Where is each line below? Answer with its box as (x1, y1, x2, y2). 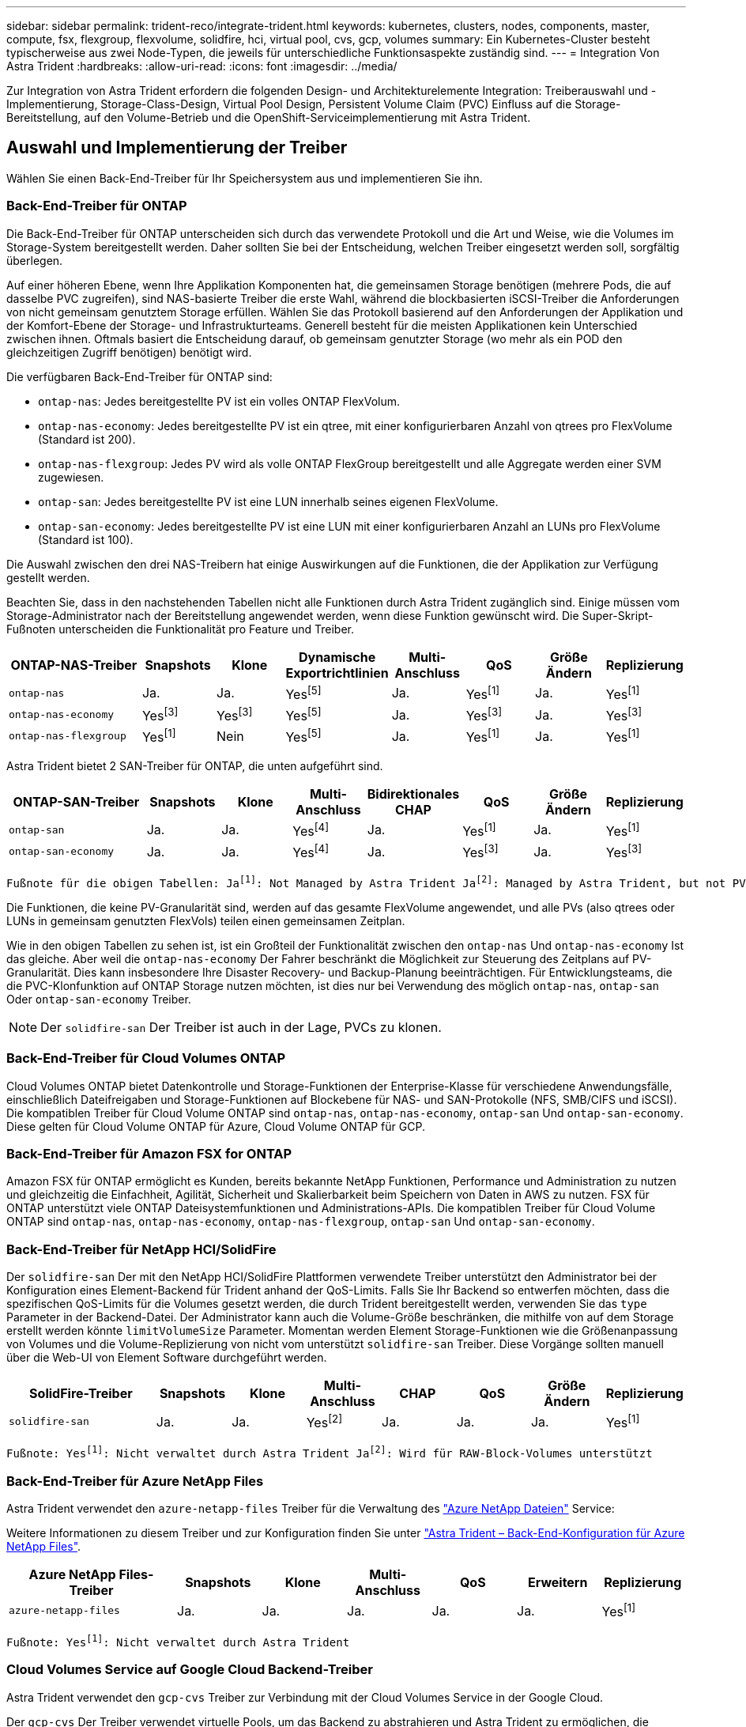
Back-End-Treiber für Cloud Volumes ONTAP (6, 1050, 286, 1067)
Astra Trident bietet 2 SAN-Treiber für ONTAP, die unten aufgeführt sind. (6, 758, 383, 773)
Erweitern (528, 1574, 588, 1590)
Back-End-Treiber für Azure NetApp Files (6, 1472, 264, 1489)
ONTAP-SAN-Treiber (13, 793, 140, 810)
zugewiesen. (38, 470, 104, 484)
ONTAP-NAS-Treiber (10, 656, 138, 673)
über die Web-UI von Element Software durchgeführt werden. (6, 1351, 327, 1365)
